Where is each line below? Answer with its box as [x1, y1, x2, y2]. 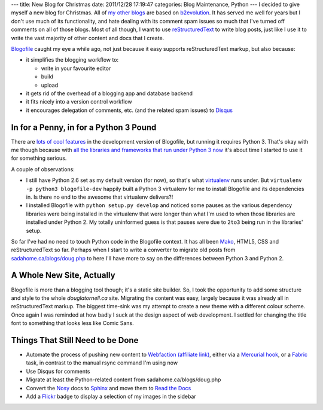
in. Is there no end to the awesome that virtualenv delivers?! [26, 193, 173, 201]
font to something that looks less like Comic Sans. [11, 320, 134, 327]
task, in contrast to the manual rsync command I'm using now [26, 359, 178, 366]
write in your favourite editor [41, 65, 111, 72]
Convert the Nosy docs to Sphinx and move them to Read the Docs [26, 384, 191, 391]
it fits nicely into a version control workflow [26, 98, 132, 105]
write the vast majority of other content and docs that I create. [11, 34, 164, 41]
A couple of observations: [11, 165, 75, 173]
